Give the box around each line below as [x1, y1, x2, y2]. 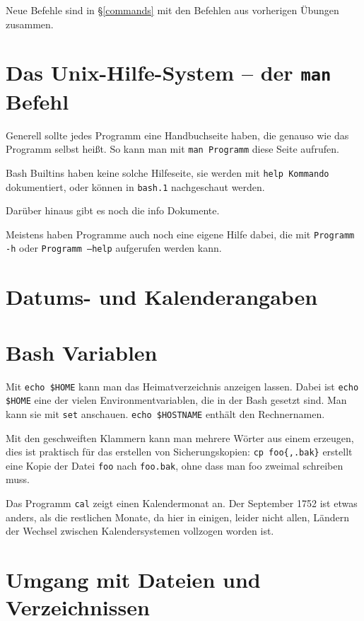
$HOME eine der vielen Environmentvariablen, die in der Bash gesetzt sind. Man [6, 393, 347, 407]
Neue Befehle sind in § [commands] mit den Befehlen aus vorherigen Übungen [6, 3, 339, 17]
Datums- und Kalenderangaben [6, 282, 318, 311]
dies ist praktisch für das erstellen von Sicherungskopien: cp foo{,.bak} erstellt [6, 444, 353, 459]
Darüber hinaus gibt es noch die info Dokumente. [6, 203, 220, 218]
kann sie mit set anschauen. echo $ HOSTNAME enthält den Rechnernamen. [6, 406, 325, 421]
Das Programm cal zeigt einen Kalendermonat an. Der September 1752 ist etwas [6, 496, 358, 511]
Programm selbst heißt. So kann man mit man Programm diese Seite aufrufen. [6, 141, 339, 156]
